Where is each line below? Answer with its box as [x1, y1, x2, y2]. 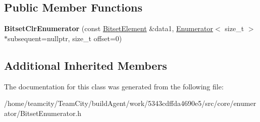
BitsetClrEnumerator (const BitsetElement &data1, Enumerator [4, 23, 214, 34]
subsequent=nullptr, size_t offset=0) [8, 33, 122, 43]
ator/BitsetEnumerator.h [4, 107, 82, 118]
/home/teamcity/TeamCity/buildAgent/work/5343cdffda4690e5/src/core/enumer [4, 98, 256, 108]
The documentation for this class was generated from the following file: [4, 81, 224, 91]
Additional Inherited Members [4, 57, 167, 73]
